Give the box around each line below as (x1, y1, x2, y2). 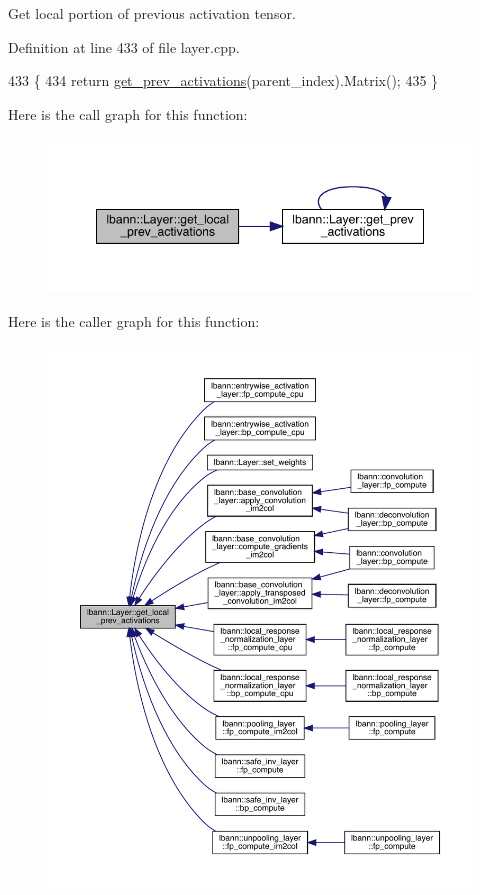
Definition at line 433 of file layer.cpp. (8, 36, 240, 57)
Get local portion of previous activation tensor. (8, 3, 296, 23)
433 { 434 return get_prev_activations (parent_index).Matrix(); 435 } (8, 70, 439, 91)
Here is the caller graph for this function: (8, 310, 260, 331)
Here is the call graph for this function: (8, 103, 248, 124)
